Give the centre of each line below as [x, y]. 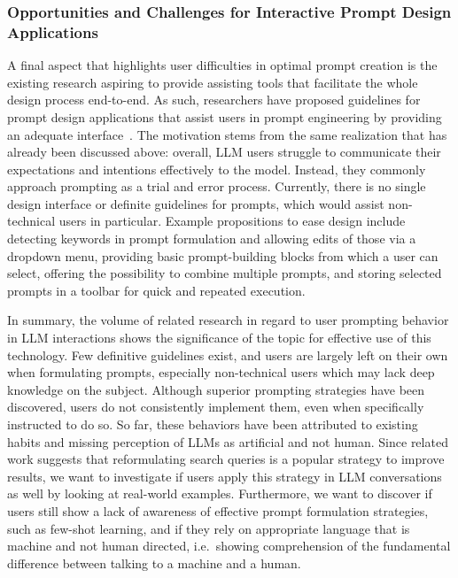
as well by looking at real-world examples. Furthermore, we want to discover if [220, 493]
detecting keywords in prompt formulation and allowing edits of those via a [212, 239]
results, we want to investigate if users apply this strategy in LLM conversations [225, 476]
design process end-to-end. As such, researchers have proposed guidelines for [214, 100]
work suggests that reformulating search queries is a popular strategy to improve [226, 459]
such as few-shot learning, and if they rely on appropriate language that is [209, 528]
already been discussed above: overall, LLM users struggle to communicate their [224, 152]
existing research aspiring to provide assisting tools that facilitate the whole [213, 82]
